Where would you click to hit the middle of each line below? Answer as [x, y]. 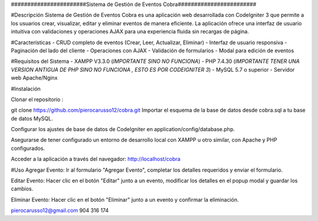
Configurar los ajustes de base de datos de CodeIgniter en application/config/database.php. [123, 129]
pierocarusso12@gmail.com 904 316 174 [60, 210]
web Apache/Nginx [34, 78]
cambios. [22, 189]
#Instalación [26, 89]
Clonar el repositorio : [37, 99]
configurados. [28, 148]
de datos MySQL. [32, 118]
